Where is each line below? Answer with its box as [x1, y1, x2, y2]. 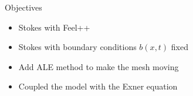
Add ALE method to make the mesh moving [18, 60, 179, 72]
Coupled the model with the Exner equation [18, 80, 178, 92]
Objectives [5, 1, 42, 13]
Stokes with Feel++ [18, 21, 90, 33]
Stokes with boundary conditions [18, 41, 137, 53]
